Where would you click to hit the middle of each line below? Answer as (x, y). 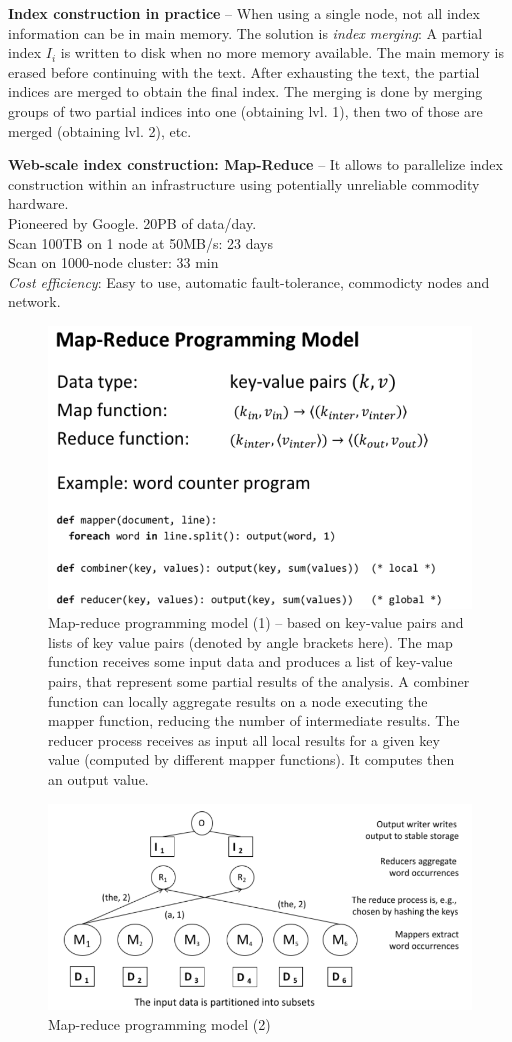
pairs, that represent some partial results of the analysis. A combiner (259, 680)
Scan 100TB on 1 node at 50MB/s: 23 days (140, 242)
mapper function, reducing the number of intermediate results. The (254, 720)
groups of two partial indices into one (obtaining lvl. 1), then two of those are (245, 110)
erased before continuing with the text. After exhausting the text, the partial (244, 71)
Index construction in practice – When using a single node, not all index (244, 13)
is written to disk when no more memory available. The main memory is (282, 52)
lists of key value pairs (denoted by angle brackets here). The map (250, 641)
